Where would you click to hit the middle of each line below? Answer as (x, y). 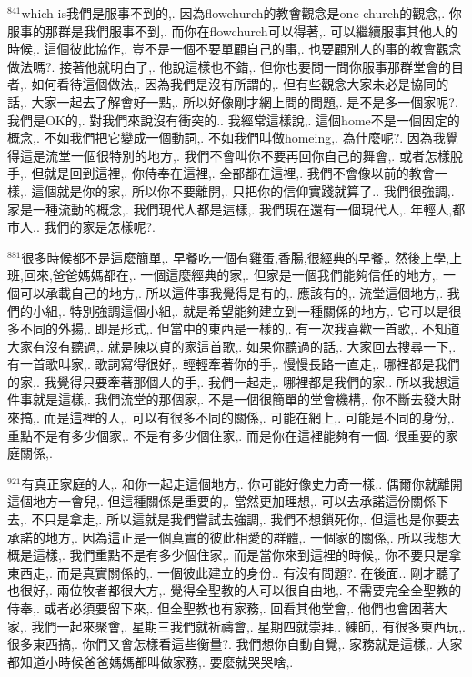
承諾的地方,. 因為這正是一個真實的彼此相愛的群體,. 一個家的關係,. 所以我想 (228, 537)
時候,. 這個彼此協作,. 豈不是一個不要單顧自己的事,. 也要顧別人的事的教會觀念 (235, 49)
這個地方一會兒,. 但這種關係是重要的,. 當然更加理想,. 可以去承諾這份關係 (222, 501)
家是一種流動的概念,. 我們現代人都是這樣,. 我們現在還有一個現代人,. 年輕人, (230, 209)
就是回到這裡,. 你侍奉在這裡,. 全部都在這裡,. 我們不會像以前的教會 (239, 173)
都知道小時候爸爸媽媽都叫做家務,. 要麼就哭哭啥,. (151, 661)
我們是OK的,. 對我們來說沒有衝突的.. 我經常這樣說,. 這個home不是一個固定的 (234, 119)
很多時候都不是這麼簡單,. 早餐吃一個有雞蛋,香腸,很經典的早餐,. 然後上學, (236, 257)
